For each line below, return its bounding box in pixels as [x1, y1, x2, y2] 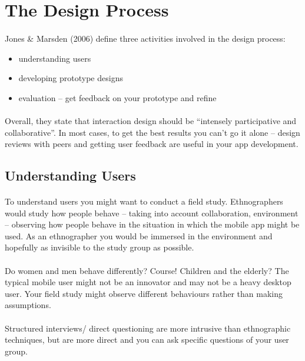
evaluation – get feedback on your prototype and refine [18, 91, 217, 103]
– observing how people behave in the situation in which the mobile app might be [5, 218, 300, 230]
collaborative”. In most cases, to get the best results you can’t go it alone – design [5, 126, 300, 138]
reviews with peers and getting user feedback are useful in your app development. [5, 138, 299, 150]
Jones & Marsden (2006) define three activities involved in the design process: [5, 32, 286, 44]
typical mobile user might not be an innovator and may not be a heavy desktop [5, 276, 291, 288]
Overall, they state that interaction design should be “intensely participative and [5, 114, 297, 126]
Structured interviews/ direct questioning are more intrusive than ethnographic [5, 322, 291, 334]
